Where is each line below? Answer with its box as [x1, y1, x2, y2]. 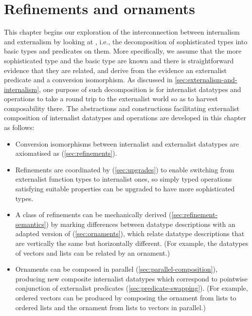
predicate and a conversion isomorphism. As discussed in [4, 74, 173, 85]
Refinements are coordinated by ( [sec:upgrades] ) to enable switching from [15, 164, 234, 174]
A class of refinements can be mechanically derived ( [15, 209, 172, 220]
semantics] [15, 219, 46, 229]
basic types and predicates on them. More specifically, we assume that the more [4, 46, 242, 56]
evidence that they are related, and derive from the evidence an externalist [4, 65, 227, 75]
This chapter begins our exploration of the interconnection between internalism [4, 27, 240, 37]
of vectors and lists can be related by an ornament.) [15, 247, 170, 258]
